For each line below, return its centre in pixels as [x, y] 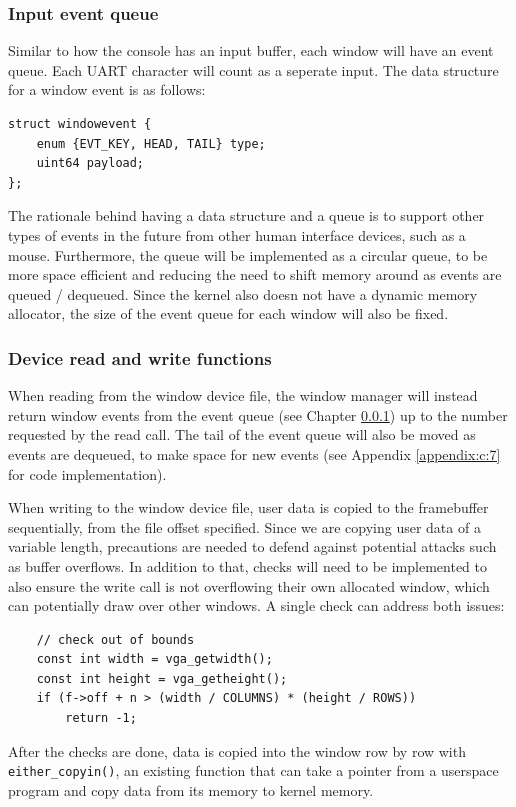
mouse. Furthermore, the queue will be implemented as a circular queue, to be [248, 254]
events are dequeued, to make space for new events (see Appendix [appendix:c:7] [254, 453]
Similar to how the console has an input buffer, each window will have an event [251, 50]
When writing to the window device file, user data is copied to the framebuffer [248, 507]
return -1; [101, 718]
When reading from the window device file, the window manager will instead [243, 395]
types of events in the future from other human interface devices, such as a [237, 234]
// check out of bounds [115, 639]
